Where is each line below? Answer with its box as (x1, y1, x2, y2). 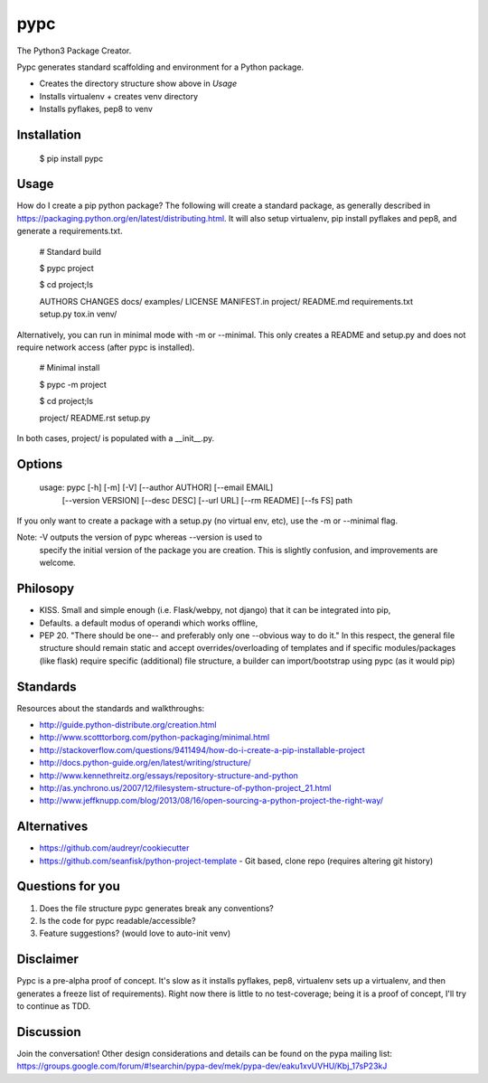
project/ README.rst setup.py (39, 412, 151, 423)
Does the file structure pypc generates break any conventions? (39, 902, 275, 913)
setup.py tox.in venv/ (39, 308, 117, 320)
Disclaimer (16, 952, 79, 967)
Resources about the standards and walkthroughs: (16, 702, 205, 713)
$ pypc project (39, 262, 94, 273)
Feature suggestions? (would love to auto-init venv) (39, 928, 231, 939)
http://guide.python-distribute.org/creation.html (39, 720, 217, 730)
